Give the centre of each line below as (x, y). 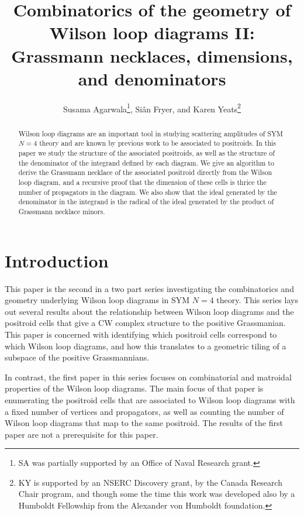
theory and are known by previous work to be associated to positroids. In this (158, 143)
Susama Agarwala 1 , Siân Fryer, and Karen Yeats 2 (152, 108)
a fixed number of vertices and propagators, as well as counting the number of (144, 411)
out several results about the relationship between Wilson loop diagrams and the (149, 311)
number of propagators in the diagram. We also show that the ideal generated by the (148, 192)
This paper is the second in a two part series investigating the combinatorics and (149, 288)
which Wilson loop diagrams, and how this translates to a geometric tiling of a (146, 346)
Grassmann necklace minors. (62, 211)
